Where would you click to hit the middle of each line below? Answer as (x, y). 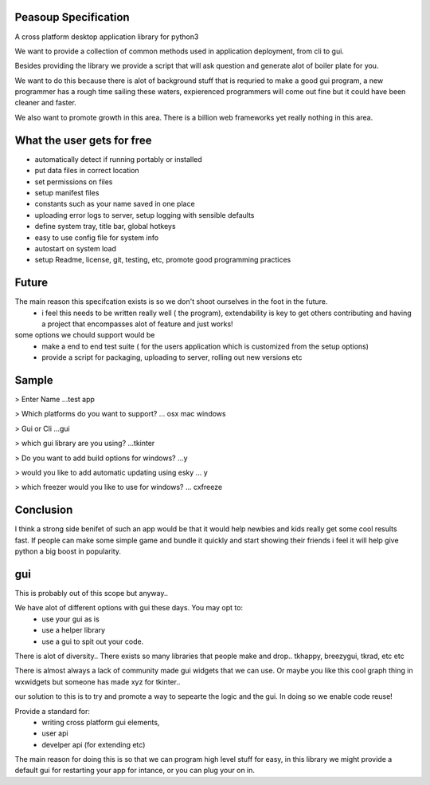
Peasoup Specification (72, 17)
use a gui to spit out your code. (93, 641)
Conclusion (44, 510)
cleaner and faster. (46, 103)
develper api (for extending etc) (94, 744)
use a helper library (74, 630)
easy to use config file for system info (97, 237)
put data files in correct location (87, 171)
